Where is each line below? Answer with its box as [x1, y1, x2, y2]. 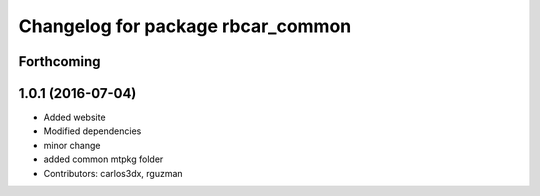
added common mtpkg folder [43, 153, 164, 165]
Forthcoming [18, 53, 101, 70]
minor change [43, 139, 101, 151]
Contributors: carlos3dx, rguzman [43, 167, 184, 179]
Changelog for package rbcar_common [18, 15, 352, 37]
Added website [43, 111, 106, 124]
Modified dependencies [43, 125, 142, 137]
